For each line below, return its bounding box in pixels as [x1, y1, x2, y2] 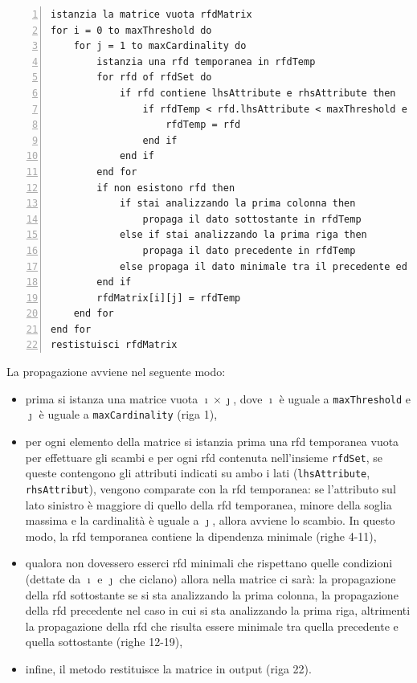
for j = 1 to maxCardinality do [73, 40, 247, 52]
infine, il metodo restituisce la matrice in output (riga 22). [25, 660, 312, 677]
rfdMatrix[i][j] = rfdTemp [96, 292, 241, 304]
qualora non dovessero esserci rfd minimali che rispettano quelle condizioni [25, 554, 393, 571]
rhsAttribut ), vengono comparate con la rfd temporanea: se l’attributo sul [25, 480, 396, 497]
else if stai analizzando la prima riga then [119, 229, 367, 241]
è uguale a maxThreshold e [279, 390, 411, 407]
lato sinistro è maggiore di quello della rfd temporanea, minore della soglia [25, 496, 392, 513]
